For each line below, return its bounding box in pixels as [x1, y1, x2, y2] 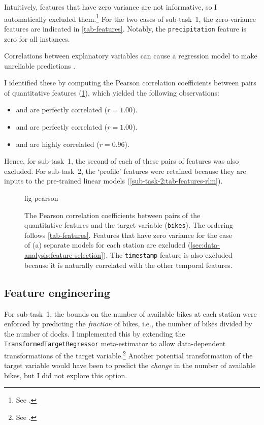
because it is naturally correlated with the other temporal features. [24, 259, 233, 270]
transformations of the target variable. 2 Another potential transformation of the [4, 348, 253, 360]
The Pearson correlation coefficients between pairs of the [24, 209, 201, 220]
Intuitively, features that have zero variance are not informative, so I [4, 2, 217, 12]
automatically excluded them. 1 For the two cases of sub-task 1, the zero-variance [4, 12, 256, 24]
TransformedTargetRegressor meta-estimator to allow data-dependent [4, 338, 226, 349]
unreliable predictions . [4, 60, 76, 71]
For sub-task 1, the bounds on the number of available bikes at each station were [4, 308, 257, 319]
